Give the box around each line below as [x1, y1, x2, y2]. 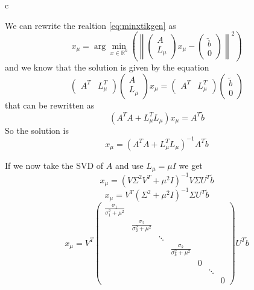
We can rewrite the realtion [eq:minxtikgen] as [5, 19, 176, 31]
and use [115, 159, 144, 171]
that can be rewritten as [5, 98, 95, 111]
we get [179, 159, 203, 171]
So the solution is [5, 124, 69, 136]
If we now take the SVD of [5, 159, 104, 171]
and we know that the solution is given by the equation [5, 61, 209, 74]
